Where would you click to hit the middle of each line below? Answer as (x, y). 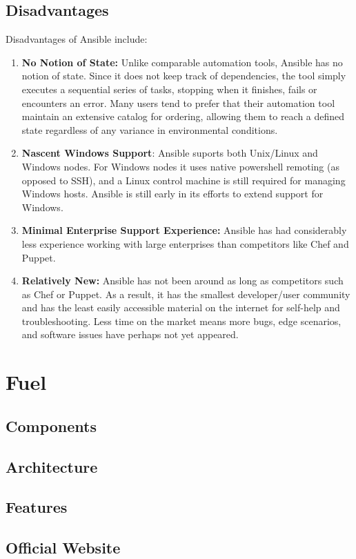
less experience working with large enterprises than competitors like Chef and (185, 243)
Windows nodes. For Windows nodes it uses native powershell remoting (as (180, 166)
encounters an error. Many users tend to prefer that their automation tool (178, 102)
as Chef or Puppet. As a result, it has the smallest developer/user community (186, 294)
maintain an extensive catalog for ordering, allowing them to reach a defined (183, 116)
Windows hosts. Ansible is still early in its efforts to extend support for (172, 194)
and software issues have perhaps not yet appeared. (130, 334)
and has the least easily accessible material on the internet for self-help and (181, 307)
